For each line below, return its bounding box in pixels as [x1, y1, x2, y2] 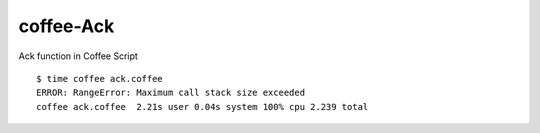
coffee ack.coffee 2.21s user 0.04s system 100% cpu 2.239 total [36, 101, 369, 112]
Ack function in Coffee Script [18, 50, 139, 62]
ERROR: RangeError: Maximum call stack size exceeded [36, 87, 305, 99]
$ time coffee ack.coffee [36, 73, 164, 84]
